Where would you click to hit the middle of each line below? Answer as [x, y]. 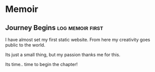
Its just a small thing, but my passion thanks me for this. [63, 54]
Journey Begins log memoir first [54, 28]
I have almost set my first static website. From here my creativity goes [78, 39]
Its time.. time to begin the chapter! [42, 64]
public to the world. [25, 45]
